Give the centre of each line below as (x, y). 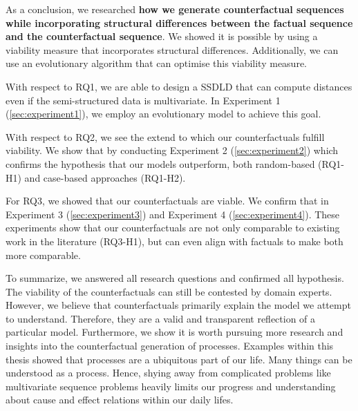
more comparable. (43, 255)
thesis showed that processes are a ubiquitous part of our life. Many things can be (179, 359)
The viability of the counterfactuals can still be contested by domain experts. (169, 291)
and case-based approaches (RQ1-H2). (105, 177)
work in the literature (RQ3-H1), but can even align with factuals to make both (175, 241)
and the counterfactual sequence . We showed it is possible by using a (162, 36)
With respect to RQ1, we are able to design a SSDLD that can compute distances (179, 86)
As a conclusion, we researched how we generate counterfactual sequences (175, 9)
